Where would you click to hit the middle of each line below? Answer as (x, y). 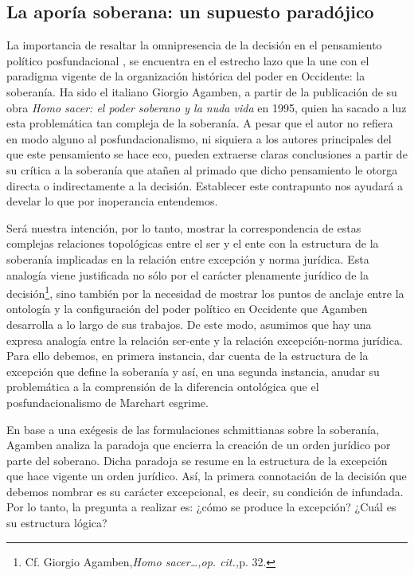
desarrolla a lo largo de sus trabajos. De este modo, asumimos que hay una (189, 324)
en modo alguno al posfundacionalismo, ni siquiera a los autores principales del (199, 138)
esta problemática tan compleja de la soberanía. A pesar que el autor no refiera (200, 123)
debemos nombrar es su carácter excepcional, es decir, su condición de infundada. (205, 491)
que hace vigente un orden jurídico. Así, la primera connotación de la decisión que (207, 476)
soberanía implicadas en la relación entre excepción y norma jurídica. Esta (188, 258)
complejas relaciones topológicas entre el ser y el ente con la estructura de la (193, 243)
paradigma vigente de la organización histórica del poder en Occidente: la (186, 76)
